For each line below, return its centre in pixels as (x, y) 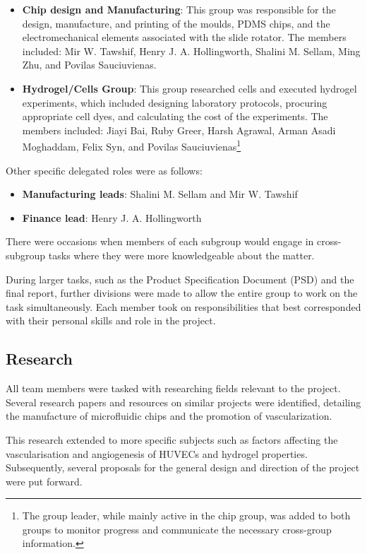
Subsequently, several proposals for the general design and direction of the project (183, 467)
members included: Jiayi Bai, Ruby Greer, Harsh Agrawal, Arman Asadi (179, 130)
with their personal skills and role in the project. (111, 320)
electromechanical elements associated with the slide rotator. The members (184, 37)
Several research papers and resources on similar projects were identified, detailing (183, 402)
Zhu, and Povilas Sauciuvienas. (89, 65)
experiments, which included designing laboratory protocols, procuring (175, 102)
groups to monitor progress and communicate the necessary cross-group (177, 529)
